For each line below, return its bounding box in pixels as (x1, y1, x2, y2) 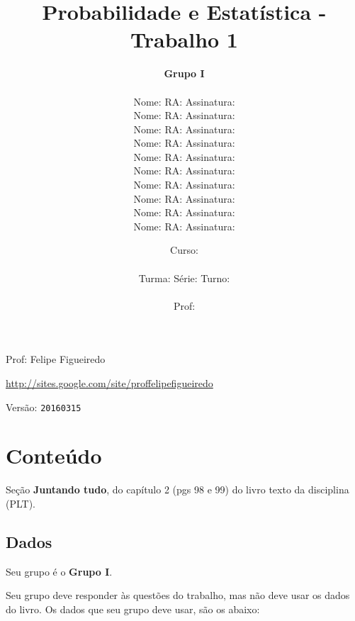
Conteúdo (6, 441, 102, 470)
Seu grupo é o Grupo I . (6, 564, 113, 578)
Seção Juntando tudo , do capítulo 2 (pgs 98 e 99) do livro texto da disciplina (6, 482, 349, 497)
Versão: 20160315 (6, 399, 81, 414)
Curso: (170, 242, 198, 257)
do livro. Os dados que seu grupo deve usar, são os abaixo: (6, 601, 260, 616)
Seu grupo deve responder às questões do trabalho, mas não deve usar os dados (6, 588, 350, 603)
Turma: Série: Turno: (138, 270, 230, 285)
